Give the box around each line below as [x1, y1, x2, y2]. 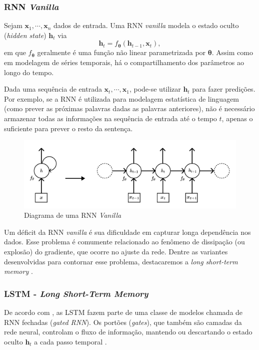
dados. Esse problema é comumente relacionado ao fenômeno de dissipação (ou [4, 236, 245, 247]
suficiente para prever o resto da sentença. [4, 123, 133, 133]
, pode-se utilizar [129, 84, 181, 94]
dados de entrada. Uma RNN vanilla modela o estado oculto [53, 20, 239, 31]
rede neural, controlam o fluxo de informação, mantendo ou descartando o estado [4, 326, 252, 337]
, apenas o [221, 113, 253, 123]
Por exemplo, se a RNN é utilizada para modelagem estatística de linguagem [4, 93, 239, 104]
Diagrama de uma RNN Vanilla [24, 210, 121, 220]
